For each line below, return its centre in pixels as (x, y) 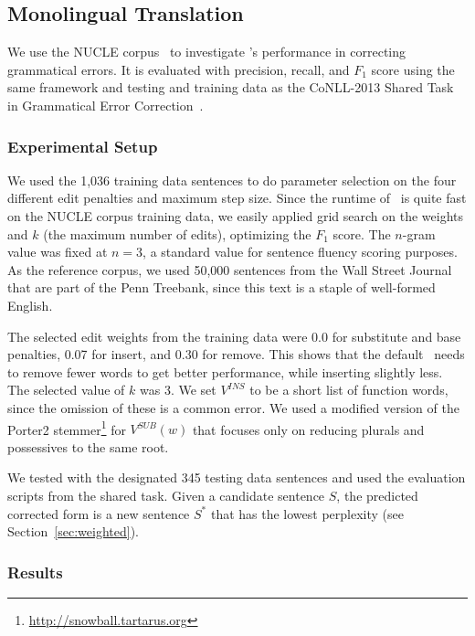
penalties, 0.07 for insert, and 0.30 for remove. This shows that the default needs (236, 354)
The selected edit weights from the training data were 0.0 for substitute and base (234, 336)
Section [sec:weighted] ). (73, 531)
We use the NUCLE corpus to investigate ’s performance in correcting (207, 52)
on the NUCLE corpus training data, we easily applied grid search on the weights (236, 215)
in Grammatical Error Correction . (106, 105)
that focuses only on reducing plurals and (308, 429)
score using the (413, 69)
